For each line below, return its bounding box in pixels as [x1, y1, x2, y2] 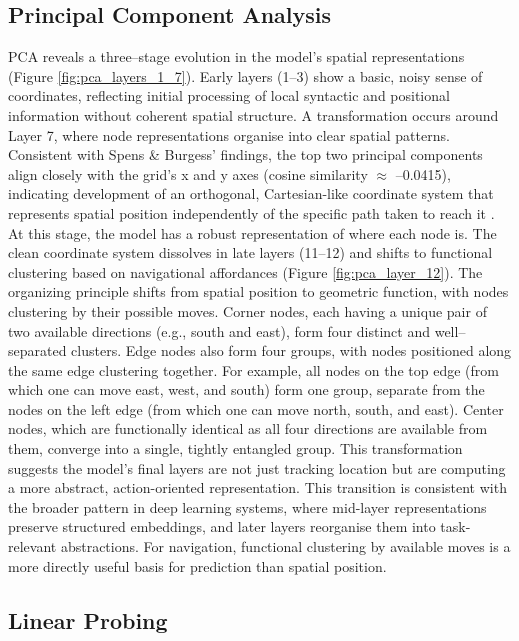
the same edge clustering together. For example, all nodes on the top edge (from [8, 359, 499, 380]
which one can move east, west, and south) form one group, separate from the [8, 379, 485, 400]
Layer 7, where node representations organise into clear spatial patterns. [8, 124, 450, 145]
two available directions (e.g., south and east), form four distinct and [8, 320, 431, 341]
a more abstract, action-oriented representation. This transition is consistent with [8, 477, 507, 498]
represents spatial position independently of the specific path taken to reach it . [8, 202, 495, 223]
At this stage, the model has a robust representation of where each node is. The [8, 222, 497, 243]
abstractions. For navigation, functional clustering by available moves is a [60, 536, 511, 557]
